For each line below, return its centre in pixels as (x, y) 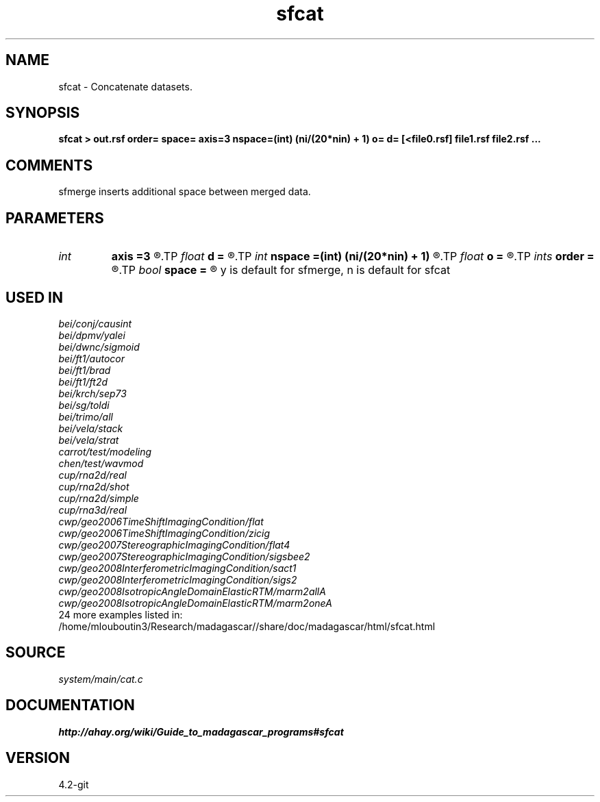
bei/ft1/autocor (91, 358)
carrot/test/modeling (105, 451)
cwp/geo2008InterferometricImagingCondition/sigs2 (178, 579)
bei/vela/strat (89, 440)
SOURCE (36, 653)
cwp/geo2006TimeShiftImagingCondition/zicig (164, 533)
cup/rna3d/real (93, 510)
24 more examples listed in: (121, 614)
